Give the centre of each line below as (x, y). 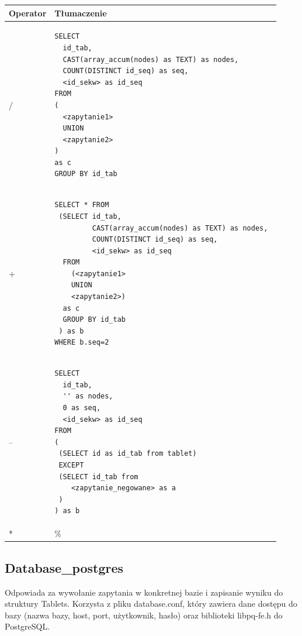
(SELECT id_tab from (98, 477)
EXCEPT (71, 465)
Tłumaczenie (81, 13)
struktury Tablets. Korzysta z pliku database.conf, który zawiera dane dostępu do (151, 604)
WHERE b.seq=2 (82, 343)
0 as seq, (82, 408)
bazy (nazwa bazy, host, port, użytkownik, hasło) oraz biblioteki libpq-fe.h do (144, 615)
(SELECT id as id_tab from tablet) (128, 454)
